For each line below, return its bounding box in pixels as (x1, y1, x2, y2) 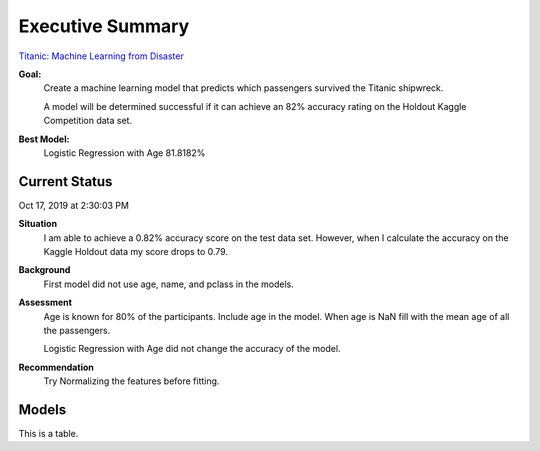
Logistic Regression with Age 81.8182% (43, 146, 206, 159)
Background (18, 264, 71, 276)
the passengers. (43, 324, 111, 336)
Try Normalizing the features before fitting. (43, 375, 220, 387)
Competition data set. (43, 115, 133, 127)
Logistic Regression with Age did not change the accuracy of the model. (43, 343, 341, 355)
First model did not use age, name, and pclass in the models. (43, 278, 295, 290)
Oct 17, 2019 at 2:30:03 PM (18, 199, 130, 211)
